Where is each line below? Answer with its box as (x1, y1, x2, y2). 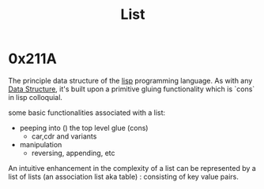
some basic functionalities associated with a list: (8, 108, 166, 117)
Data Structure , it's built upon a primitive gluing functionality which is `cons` (8, 84, 255, 94)
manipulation (19, 139, 62, 149)
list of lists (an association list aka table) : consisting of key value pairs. (8, 172, 239, 181)
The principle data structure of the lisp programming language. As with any (8, 76, 253, 85)
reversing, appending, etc (31, 148, 115, 157)
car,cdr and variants (31, 132, 97, 141)
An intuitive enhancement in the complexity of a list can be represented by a (8, 163, 257, 172)
